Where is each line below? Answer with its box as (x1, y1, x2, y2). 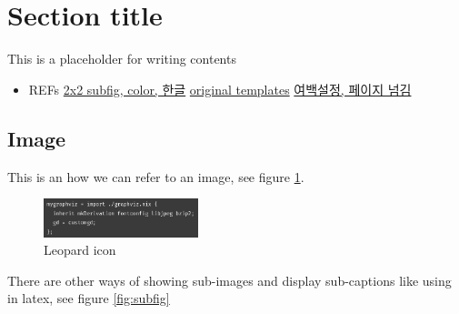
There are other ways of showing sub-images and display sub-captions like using (7, 270, 452, 289)
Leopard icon (44, 240, 116, 259)
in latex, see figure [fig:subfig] (7, 289, 170, 308)
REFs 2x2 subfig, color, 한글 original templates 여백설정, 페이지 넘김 (28, 79, 412, 98)
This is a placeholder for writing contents (7, 49, 236, 68)
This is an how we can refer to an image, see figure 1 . (7, 167, 304, 186)
